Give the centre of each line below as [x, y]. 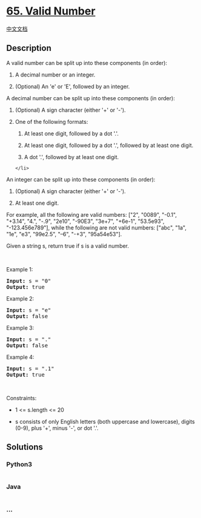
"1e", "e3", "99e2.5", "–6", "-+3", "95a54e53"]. [64, 234]
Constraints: [21, 398]
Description [29, 48]
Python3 [19, 465]
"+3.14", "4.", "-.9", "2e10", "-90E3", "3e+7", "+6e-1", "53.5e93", [85, 221]
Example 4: [20, 357]
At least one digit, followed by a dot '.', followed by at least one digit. [109, 145]
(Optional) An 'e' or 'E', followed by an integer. [72, 86]
